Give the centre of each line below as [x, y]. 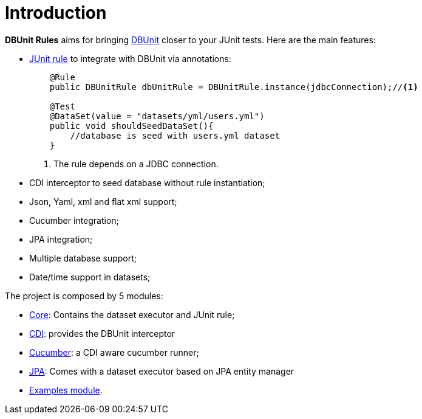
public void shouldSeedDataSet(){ [131, 126]
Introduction [56, 13]
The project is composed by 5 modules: [84, 296]
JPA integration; [61, 239]
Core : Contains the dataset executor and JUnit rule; [132, 314]
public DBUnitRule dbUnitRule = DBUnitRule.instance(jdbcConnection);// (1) [234, 87]
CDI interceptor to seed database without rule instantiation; [147, 182]
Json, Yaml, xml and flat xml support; [103, 201]
